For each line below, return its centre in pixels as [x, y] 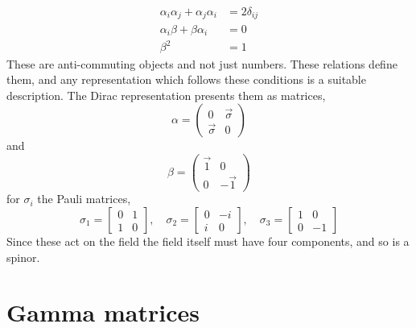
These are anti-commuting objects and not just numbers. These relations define [202, 63]
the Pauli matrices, [84, 199]
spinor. [23, 257]
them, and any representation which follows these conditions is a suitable [186, 79]
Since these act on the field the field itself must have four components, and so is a [208, 241]
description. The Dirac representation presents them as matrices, [166, 95]
